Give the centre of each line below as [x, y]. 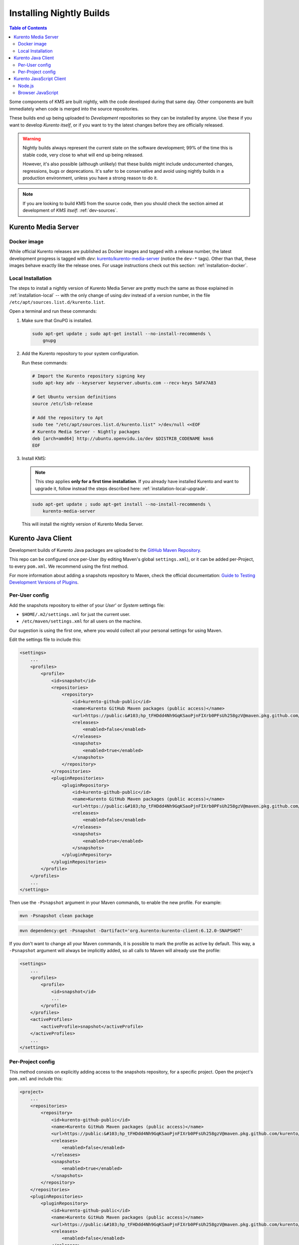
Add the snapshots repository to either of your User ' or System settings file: [87, 605]
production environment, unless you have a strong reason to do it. [90, 178]
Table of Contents [28, 28]
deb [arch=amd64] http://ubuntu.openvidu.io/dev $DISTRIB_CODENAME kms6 [123, 439]
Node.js [26, 86]
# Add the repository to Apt [68, 418]
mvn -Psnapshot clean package [57, 916]
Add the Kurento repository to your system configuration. [80, 354]
